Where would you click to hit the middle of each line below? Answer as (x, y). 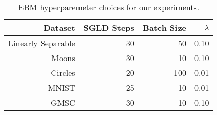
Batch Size (164, 27)
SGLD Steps (109, 27)
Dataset (59, 27)
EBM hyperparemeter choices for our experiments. (109, 7)
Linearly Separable (42, 43)
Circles (63, 73)
